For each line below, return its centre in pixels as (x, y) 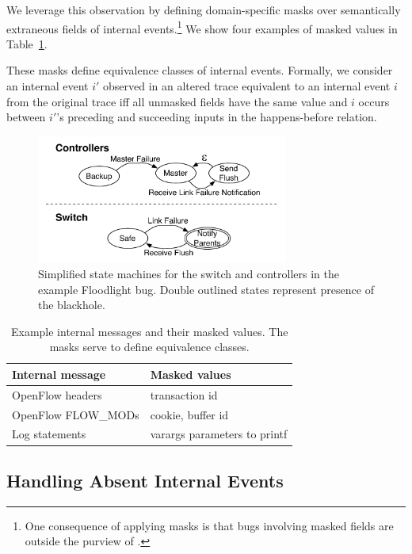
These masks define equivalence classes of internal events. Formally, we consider (200, 70)
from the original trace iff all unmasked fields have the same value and (177, 101)
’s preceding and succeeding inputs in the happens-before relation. (217, 117)
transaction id (184, 394)
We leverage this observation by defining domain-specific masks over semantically (204, 10)
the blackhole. (72, 305)
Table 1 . (27, 43)
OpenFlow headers (57, 394)
